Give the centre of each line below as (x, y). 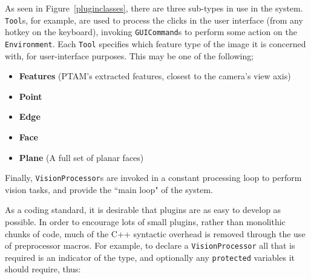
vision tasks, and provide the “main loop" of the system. (109, 189)
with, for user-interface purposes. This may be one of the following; (129, 55)
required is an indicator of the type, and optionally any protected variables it (150, 257)
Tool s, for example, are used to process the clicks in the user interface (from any (154, 20)
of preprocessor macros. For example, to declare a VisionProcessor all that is (150, 245)
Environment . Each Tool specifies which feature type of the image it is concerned (155, 43)
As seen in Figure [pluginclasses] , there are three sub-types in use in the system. (154, 8)
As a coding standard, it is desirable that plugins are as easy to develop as (143, 210)
